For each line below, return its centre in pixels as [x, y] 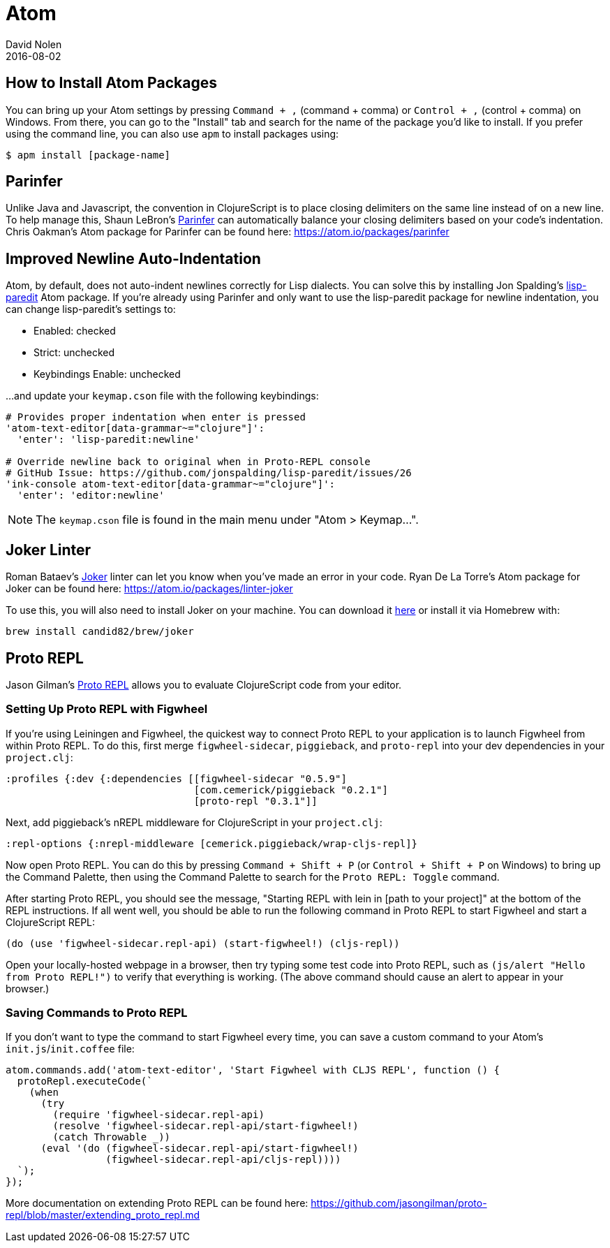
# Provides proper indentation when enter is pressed [156, 417]
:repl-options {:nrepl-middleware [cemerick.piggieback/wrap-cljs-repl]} [212, 843]
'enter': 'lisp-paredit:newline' [109, 440]
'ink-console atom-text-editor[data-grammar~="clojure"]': [171, 484]
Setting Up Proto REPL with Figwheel [107, 709]
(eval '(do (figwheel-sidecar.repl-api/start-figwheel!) [200, 1148]
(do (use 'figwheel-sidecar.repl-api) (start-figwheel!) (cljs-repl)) [203, 943]
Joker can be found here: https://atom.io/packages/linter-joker [149, 589]
